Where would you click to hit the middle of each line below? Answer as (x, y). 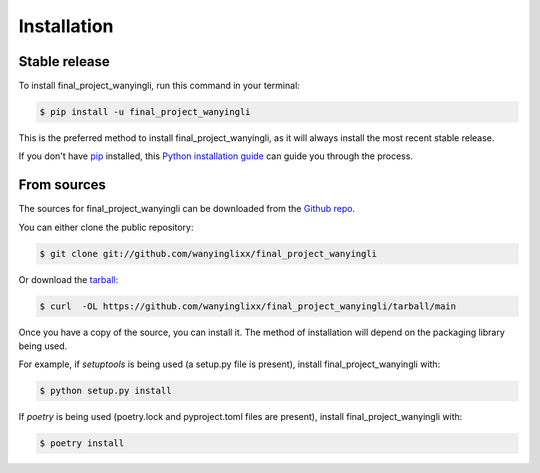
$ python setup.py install (105, 391)
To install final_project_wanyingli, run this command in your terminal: (159, 86)
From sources (62, 185)
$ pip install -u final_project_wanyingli (145, 112)
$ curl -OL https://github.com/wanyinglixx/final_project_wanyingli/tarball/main (248, 306)
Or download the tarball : (68, 279)
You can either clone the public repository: (106, 227)
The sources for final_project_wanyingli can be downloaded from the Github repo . (186, 209)
